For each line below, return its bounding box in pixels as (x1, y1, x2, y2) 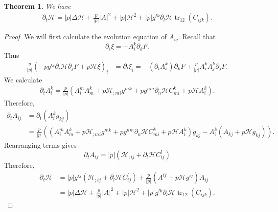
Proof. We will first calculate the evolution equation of (4, 31, 167, 42)
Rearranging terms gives (4, 140, 77, 150)
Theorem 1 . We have (4, 1, 71, 11)
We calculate (4, 74, 42, 84)
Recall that (182, 31, 216, 42)
